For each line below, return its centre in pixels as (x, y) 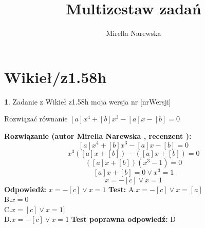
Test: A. (122, 189)
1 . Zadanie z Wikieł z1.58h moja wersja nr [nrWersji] (88, 101)
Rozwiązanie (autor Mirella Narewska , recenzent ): (98, 136)
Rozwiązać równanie (36, 119)
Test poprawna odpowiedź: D (124, 219)
